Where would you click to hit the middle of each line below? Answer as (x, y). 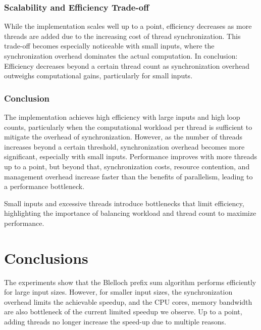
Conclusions (46, 257)
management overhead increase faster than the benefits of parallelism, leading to (128, 176)
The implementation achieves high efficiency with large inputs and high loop (122, 117)
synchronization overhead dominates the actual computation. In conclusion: (121, 56)
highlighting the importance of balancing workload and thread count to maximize (130, 213)
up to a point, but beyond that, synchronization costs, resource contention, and (127, 166)
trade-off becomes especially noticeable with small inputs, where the (109, 46)
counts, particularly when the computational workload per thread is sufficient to (128, 127)
